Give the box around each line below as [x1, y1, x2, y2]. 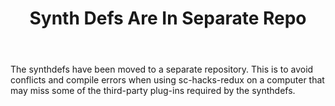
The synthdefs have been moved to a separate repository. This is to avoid [10, 63, 314, 76]
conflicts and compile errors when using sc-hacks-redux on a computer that [10, 74, 325, 86]
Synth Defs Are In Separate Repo [29, 7, 307, 30]
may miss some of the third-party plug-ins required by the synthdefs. [10, 85, 296, 97]
